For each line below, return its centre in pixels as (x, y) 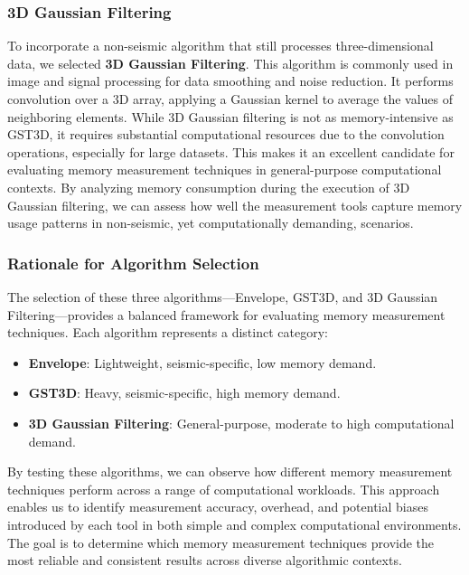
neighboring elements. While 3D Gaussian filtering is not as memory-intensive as (230, 116)
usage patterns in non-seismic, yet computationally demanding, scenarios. (211, 223)
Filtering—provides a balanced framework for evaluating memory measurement (226, 314)
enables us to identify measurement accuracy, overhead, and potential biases (218, 507)
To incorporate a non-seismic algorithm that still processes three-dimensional (220, 46)
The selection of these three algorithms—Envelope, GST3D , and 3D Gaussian (223, 296)
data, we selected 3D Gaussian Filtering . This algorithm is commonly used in (230, 63)
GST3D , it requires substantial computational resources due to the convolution (226, 134)
